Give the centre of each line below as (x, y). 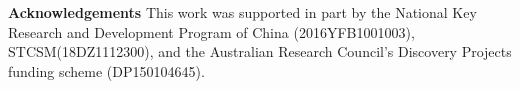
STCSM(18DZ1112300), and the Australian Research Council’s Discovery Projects (260, 51)
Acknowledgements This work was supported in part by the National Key (242, 12)
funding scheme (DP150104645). (106, 70)
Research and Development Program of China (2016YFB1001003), (211, 31)
